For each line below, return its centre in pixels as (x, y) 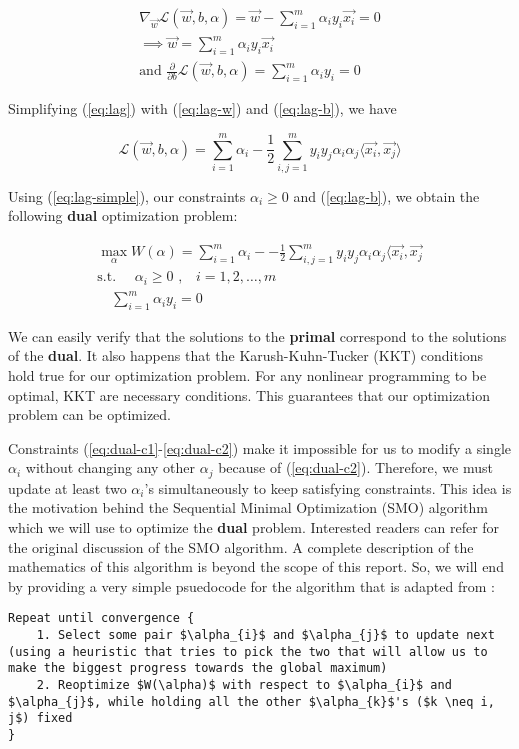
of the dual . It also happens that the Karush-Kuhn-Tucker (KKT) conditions (246, 355)
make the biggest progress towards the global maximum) (198, 668)
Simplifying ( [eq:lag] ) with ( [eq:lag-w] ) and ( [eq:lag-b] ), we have (202, 108)
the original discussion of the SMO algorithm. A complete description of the (241, 546)
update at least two (67, 487)
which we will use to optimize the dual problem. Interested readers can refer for (254, 527)
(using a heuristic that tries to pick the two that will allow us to (248, 651)
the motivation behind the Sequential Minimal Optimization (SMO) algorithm (248, 507)
